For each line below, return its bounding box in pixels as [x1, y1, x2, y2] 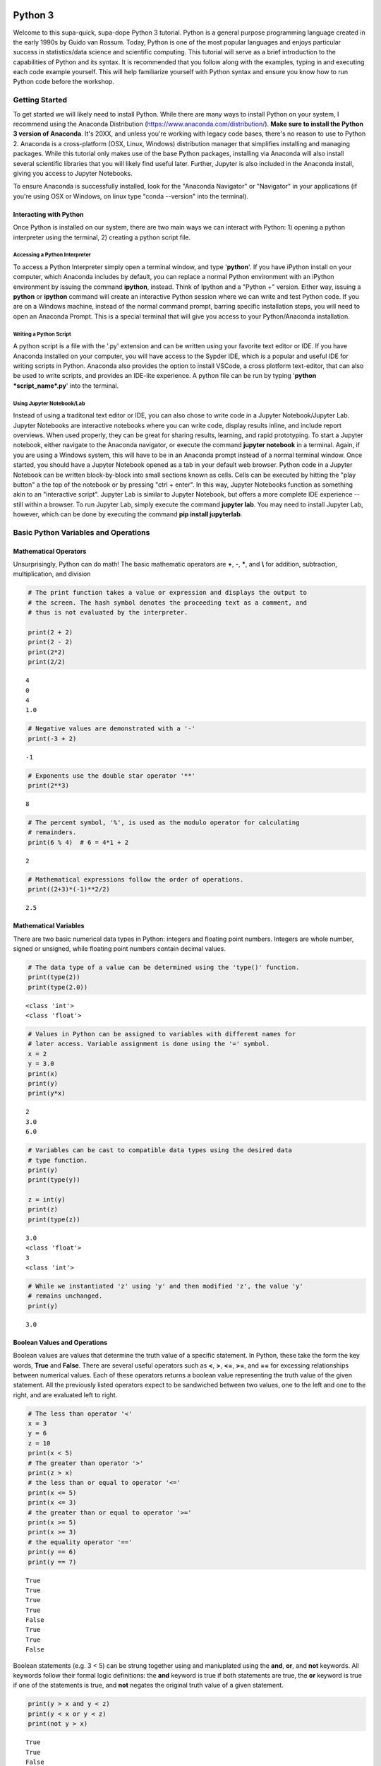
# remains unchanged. [28, 1292, 103, 1300]
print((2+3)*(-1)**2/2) [28, 885, 111, 894]
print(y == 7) [28, 1558, 77, 1566]
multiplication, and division [13, 569, 91, 579]
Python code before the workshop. [13, 78, 114, 86]
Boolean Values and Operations [13, 1338, 108, 1346]
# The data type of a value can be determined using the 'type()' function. [28, 963, 300, 971]
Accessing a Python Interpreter [13, 251, 92, 259]
